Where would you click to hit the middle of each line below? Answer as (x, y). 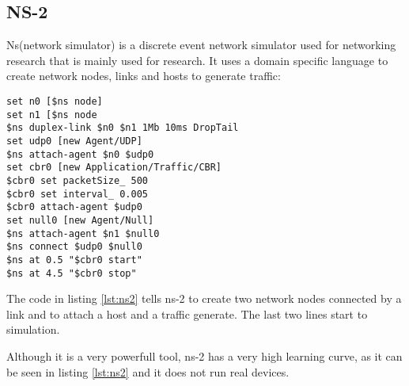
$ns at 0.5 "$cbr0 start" (74, 260)
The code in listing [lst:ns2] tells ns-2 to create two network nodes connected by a (204, 298)
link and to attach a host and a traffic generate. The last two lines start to (187, 313)
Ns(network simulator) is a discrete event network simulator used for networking (201, 45)
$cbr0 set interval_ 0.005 (77, 194)
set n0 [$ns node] (55, 101)
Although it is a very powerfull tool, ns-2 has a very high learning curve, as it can (204, 355)
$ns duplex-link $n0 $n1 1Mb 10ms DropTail (123, 128)
